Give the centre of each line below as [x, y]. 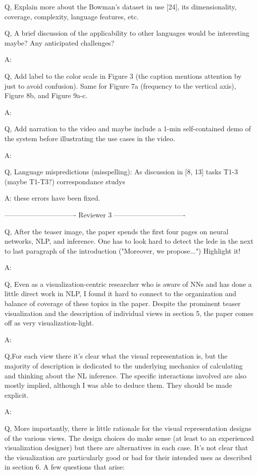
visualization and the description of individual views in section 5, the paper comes [129, 313]
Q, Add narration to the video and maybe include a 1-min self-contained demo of [128, 129]
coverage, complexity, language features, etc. [72, 16]
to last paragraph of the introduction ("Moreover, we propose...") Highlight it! [123, 250]
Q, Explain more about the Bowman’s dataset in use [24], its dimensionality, [121, 6]
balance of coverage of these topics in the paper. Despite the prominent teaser [123, 303]
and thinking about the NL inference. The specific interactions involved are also [126, 375]
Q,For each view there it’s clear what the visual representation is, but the [116, 356]
